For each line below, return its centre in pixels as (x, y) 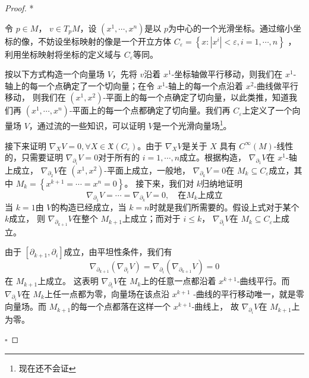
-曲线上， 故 (215, 306)
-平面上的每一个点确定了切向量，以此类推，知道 (196, 97)
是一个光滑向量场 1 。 (192, 125)
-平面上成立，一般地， (147, 170)
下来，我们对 (169, 183)
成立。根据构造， (213, 157)
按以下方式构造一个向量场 (55, 74)
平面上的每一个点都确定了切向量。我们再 (151, 110)
